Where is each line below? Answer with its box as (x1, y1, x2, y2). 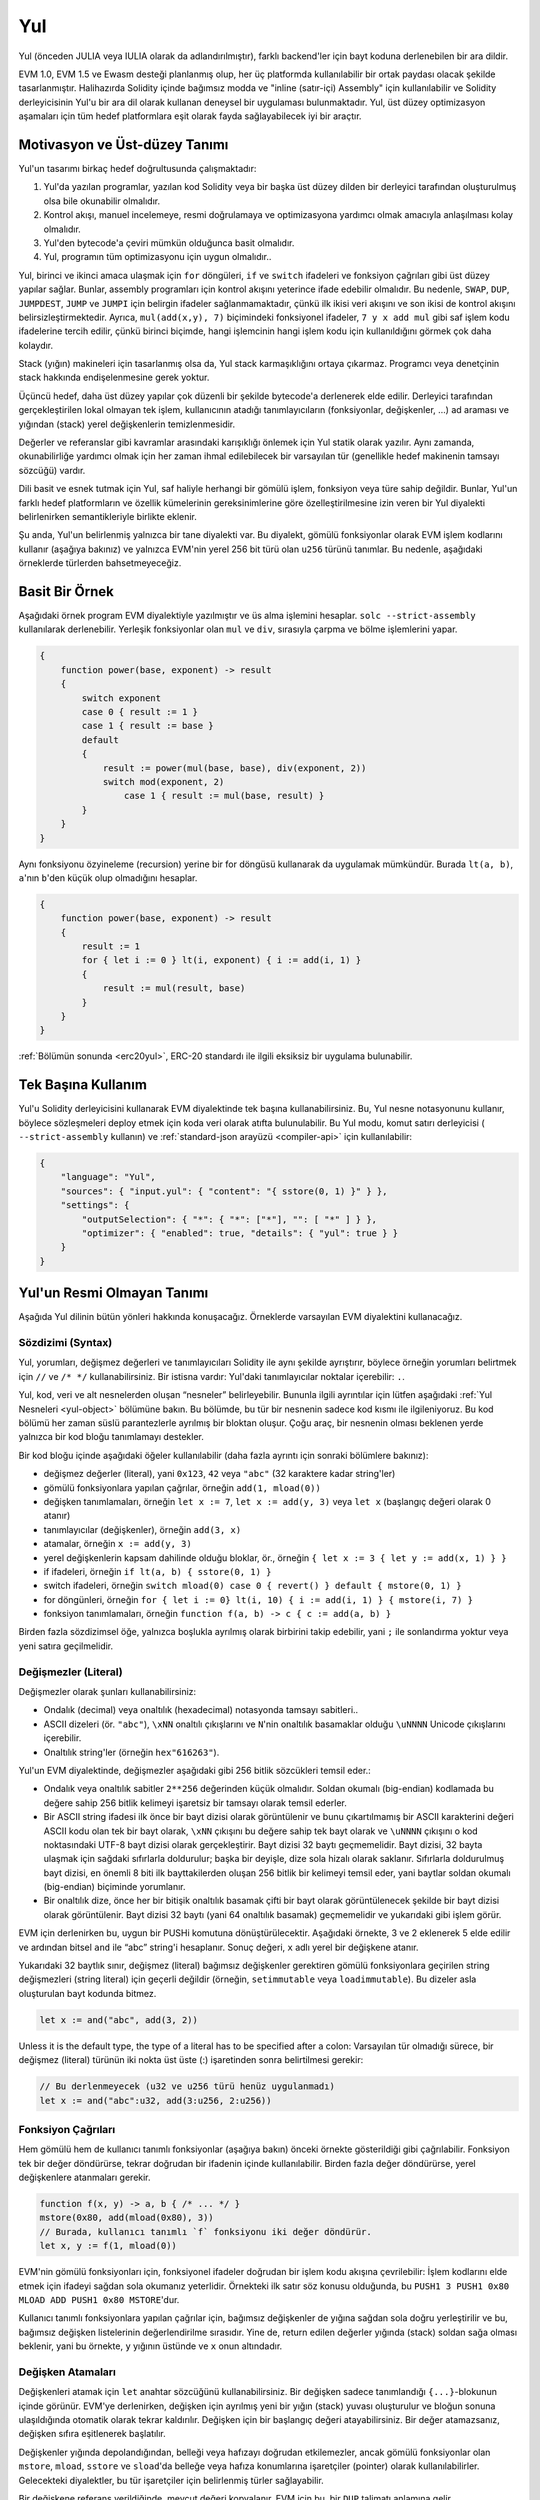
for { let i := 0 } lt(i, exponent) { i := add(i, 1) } (81, 955, 362, 966)
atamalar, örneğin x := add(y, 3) (43, 1538, 192, 1550)
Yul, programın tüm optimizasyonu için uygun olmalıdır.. (43, 251, 272, 263)
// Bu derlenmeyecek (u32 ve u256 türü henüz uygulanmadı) (39, 2081, 335, 2092)
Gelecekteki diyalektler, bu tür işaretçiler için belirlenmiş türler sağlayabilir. (18, 2474, 324, 2486)
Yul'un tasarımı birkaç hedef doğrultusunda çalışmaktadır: (18, 163, 257, 175)
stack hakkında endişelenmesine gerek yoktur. (18, 371, 210, 384)
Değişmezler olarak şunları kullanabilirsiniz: (18, 1686, 197, 1697)
